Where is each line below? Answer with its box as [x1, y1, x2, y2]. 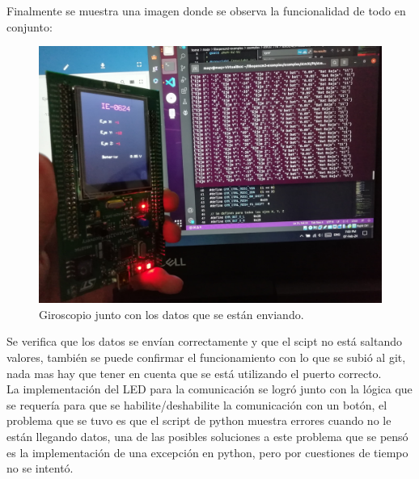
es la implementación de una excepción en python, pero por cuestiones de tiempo [6, 443, 408, 460]
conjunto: [6, 18, 53, 35]
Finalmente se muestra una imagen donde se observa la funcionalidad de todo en [6, 2, 406, 19]
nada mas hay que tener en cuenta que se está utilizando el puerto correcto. [6, 364, 382, 381]
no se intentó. [6, 460, 74, 477]
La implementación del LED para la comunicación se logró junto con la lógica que [6, 380, 413, 397]
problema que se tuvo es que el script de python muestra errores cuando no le [6, 412, 391, 429]
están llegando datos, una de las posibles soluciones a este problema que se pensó [6, 427, 408, 444]
